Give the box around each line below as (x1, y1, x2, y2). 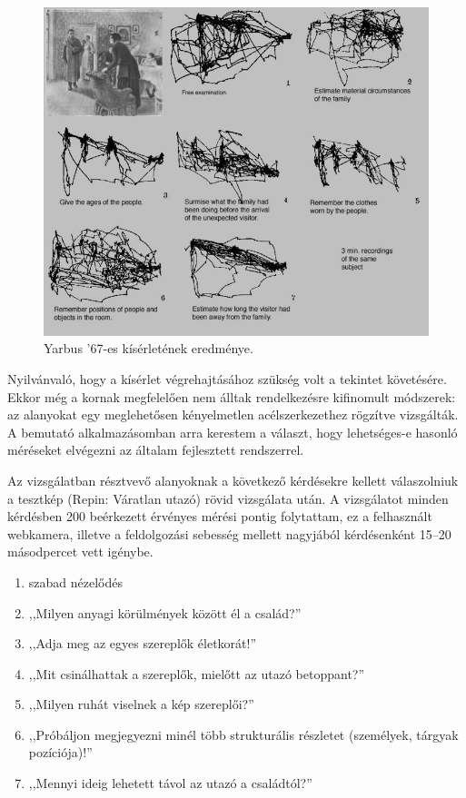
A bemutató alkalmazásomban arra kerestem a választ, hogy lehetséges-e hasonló (7, 422, 458, 441)
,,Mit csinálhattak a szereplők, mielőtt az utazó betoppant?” (28, 664, 365, 683)
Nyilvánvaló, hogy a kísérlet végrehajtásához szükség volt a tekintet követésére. (7, 369, 447, 388)
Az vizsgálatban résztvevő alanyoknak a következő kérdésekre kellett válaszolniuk (7, 470, 459, 489)
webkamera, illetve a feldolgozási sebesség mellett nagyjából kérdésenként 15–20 (7, 524, 451, 543)
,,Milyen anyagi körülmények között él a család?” (28, 603, 302, 622)
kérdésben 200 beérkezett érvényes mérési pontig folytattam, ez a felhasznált (7, 507, 432, 526)
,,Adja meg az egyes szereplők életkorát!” (28, 634, 257, 653)
